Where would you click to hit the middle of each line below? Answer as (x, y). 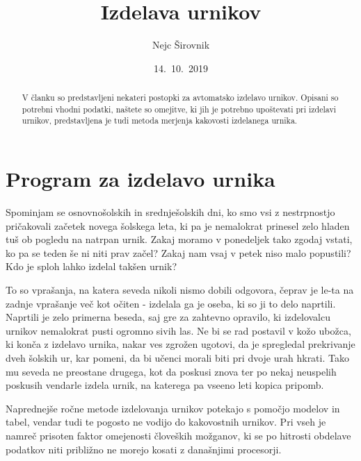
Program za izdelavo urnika (141, 179)
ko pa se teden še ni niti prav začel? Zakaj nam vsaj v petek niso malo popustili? (178, 252)
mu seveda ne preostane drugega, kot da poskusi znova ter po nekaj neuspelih (171, 371)
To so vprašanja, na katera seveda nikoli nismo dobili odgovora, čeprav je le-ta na (180, 289)
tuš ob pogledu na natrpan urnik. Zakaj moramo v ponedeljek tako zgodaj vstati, (179, 239)
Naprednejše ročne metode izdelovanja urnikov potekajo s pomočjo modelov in (173, 408)
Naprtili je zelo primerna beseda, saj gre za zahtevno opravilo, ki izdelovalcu (168, 317)
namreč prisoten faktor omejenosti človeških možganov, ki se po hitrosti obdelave (178, 435)
